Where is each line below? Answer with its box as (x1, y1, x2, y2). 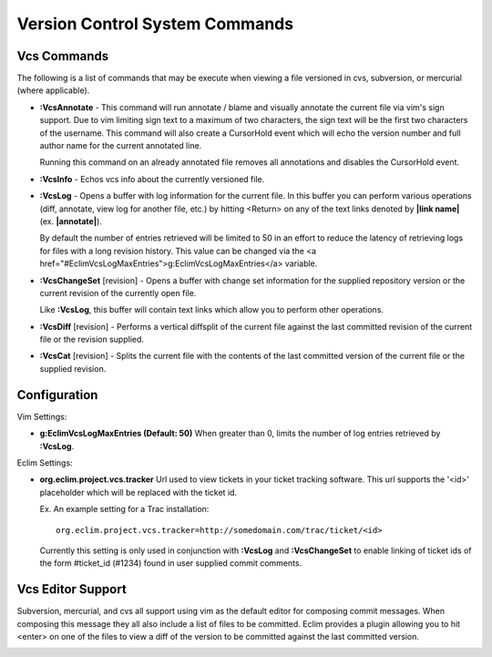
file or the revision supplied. (39, 334, 145, 345)
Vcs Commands (16, 48, 109, 64)
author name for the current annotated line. (39, 140, 202, 151)
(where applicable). (16, 85, 90, 96)
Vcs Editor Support (16, 581, 127, 597)
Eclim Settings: (16, 457, 73, 468)
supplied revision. (39, 363, 107, 374)
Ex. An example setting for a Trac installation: (39, 504, 210, 515)
